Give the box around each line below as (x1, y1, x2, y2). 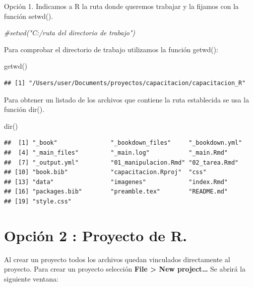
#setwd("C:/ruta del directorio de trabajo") (4, 27, 135, 38)
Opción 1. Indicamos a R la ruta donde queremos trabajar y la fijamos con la (4, 1, 239, 11)
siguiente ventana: (4, 273, 59, 284)
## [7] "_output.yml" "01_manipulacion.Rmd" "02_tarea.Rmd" (4, 159, 239, 166)
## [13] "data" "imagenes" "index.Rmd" (4, 178, 228, 186)
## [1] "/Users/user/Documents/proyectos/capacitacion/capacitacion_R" (4, 79, 246, 87)
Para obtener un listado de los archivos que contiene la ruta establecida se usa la (4, 94, 249, 104)
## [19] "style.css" (4, 197, 72, 205)
